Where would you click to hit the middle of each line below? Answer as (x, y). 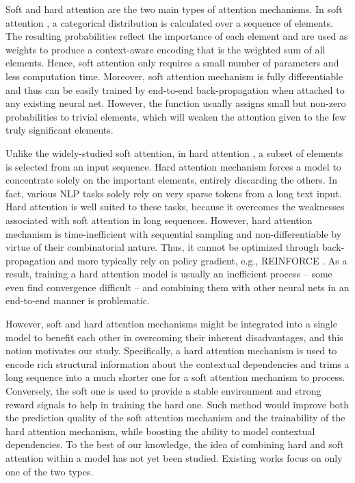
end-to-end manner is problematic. (78, 300)
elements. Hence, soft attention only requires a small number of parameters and (172, 63)
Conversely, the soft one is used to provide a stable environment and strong (163, 391)
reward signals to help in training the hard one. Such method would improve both (177, 404)
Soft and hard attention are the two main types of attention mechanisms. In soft (174, 9)
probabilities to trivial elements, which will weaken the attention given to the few (176, 116)
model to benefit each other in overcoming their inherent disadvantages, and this (174, 337)
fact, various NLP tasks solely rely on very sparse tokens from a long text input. (174, 193)
